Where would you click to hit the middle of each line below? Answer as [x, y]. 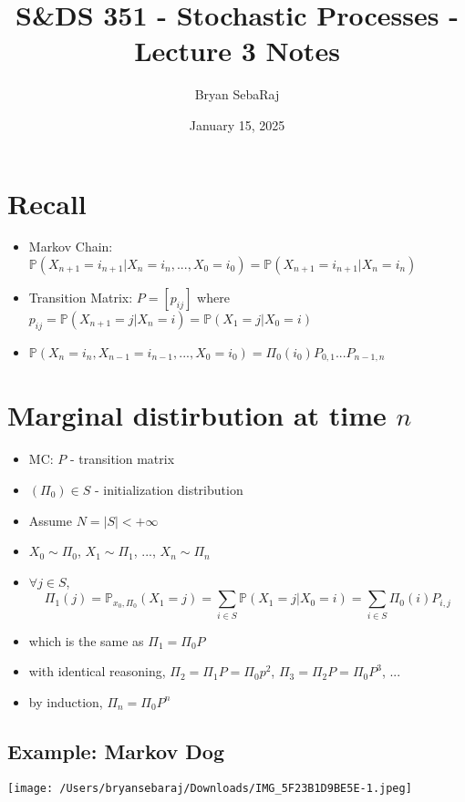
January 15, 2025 [237, 124]
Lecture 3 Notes [237, 51]
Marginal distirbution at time [197, 415]
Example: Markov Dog [116, 751]
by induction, [66, 701]
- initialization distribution [169, 489]
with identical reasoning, [97, 671]
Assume [50, 520]
